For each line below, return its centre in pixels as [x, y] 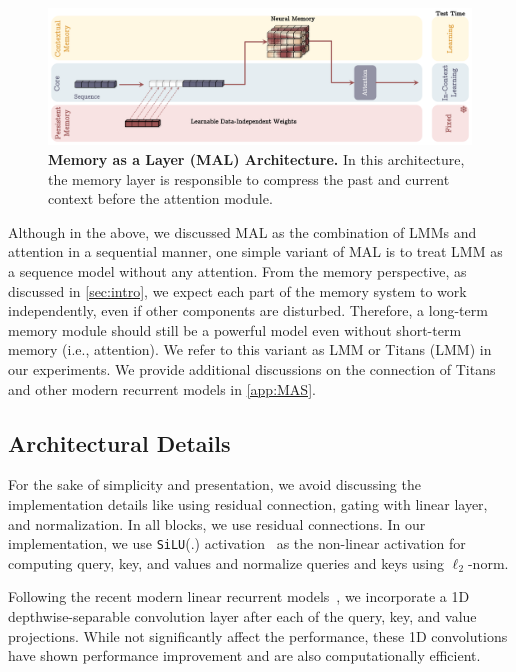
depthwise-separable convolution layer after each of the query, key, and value [242, 616]
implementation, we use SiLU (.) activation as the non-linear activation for [237, 543]
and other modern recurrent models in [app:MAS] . [162, 388]
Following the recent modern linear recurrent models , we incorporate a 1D [239, 596]
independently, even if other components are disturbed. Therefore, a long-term [248, 310]
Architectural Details [119, 442]
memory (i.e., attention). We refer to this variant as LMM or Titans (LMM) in [250, 349]
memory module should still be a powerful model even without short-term [235, 329]
